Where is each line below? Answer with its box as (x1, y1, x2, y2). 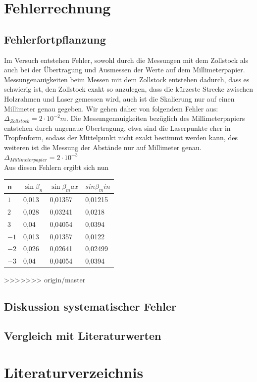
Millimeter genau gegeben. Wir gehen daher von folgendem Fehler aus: (4, 103, 218, 113)
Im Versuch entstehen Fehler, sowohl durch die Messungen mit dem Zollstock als (4, 55, 249, 65)
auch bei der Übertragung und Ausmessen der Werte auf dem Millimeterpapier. (4, 64, 245, 75)
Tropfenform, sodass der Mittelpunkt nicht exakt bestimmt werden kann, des (4, 132, 238, 143)
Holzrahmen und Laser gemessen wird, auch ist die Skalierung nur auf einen (4, 93, 235, 104)
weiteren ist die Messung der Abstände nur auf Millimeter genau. (4, 142, 202, 152)
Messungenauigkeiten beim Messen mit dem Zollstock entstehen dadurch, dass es (4, 74, 250, 84)
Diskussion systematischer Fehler (4, 299, 176, 314)
